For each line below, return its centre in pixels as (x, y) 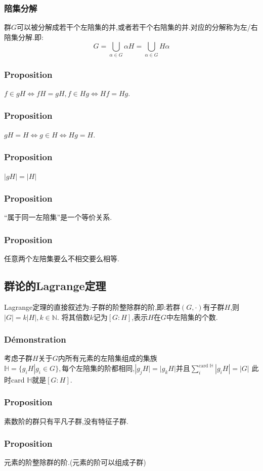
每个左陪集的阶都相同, (98, 369)
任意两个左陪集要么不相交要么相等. (62, 258)
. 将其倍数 (73, 317)
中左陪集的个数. (192, 317)
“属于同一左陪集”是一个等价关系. (58, 217)
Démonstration (35, 339)
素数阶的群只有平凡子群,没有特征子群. (66, 421)
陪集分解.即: (24, 37)
